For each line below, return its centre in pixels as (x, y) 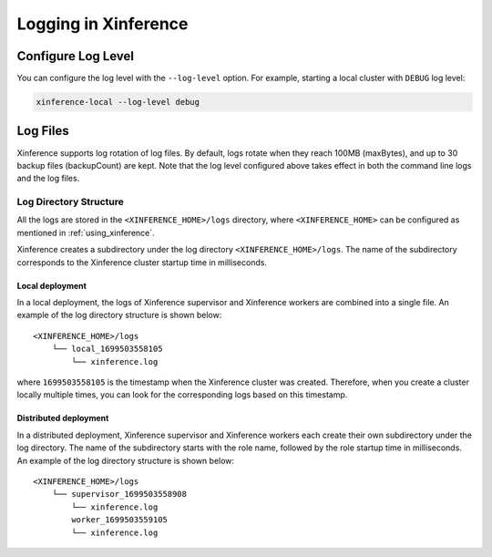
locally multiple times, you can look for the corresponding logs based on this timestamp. (182, 395)
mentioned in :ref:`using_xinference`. (86, 232)
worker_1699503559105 (120, 520)
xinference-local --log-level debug (118, 102)
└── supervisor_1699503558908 (119, 494)
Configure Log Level (75, 56)
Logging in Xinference (102, 24)
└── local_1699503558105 (107, 349)
